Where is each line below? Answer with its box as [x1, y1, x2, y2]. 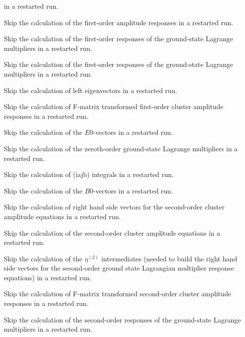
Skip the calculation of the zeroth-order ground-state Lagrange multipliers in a [4, 143, 238, 153]
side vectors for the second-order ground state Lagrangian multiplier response [4, 263, 234, 273]
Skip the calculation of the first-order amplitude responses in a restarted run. [4, 17, 233, 27]
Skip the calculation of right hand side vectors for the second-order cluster [4, 202, 225, 212]
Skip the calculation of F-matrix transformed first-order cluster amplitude [4, 101, 224, 112]
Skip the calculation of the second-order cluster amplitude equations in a [4, 227, 220, 238]
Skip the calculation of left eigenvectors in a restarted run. [4, 85, 178, 95]
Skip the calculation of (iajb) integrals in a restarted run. [4, 169, 174, 179]
